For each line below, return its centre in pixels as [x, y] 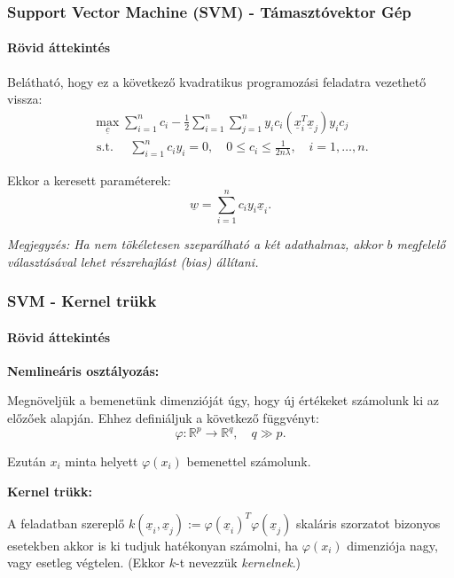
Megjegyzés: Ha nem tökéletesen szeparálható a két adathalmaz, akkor [195, 243]
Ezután [27, 461]
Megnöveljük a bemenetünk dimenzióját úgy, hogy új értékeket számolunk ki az [223, 400]
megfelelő [421, 243]
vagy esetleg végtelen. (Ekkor [86, 562]
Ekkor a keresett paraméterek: [89, 180]
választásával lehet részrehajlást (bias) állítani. [133, 261]
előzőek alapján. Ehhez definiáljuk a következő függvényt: [163, 417]
